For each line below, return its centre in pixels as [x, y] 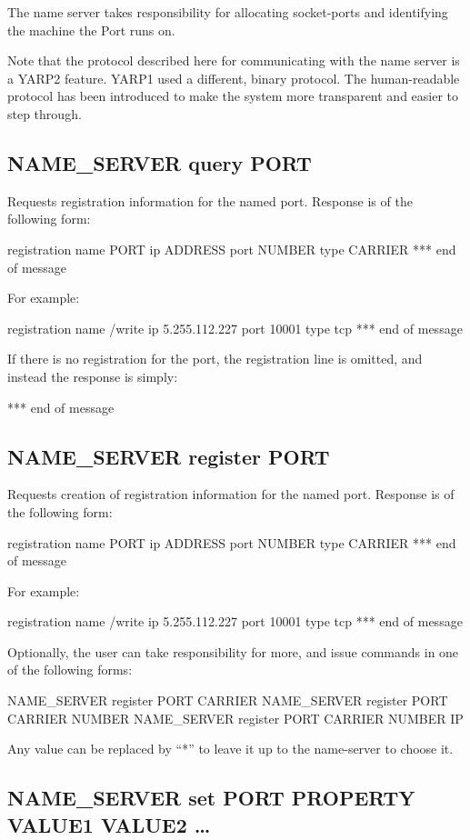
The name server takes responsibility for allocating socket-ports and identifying [228, 12]
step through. [45, 113]
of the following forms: [70, 670]
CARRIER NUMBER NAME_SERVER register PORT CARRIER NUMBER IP [235, 718]
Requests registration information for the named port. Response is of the [210, 200]
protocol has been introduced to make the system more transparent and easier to [233, 96]
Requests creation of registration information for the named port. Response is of [231, 494]
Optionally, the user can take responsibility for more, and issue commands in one [233, 651]
